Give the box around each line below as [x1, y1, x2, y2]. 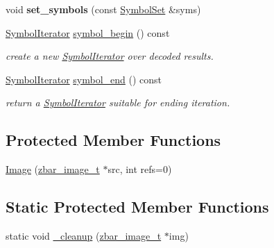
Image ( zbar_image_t [6, 162, 100, 176]
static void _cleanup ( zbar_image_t [6, 228, 162, 242]
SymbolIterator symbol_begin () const [6, 25, 170, 40]
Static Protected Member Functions [6, 196, 269, 217]
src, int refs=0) [108, 162, 172, 176]
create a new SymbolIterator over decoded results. [6, 49, 214, 63]
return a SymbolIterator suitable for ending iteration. [6, 95, 230, 110]
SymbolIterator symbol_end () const [6, 72, 162, 86]
